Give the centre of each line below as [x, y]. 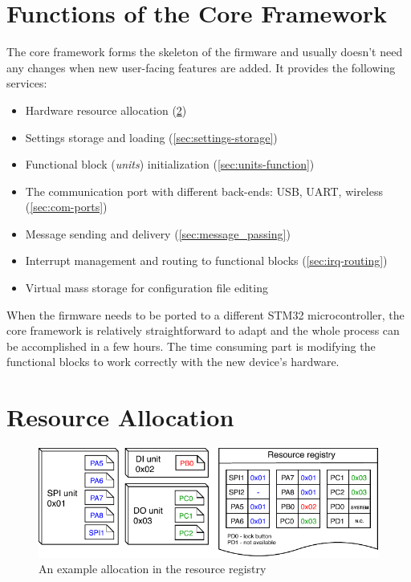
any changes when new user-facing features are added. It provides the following [201, 67]
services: [27, 83]
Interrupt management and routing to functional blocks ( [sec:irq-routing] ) [206, 260]
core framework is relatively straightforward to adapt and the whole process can [203, 330]
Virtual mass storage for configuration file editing [146, 288]
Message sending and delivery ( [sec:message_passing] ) [158, 233]
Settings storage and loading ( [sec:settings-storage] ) [151, 137]
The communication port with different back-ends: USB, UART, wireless [204, 191]
